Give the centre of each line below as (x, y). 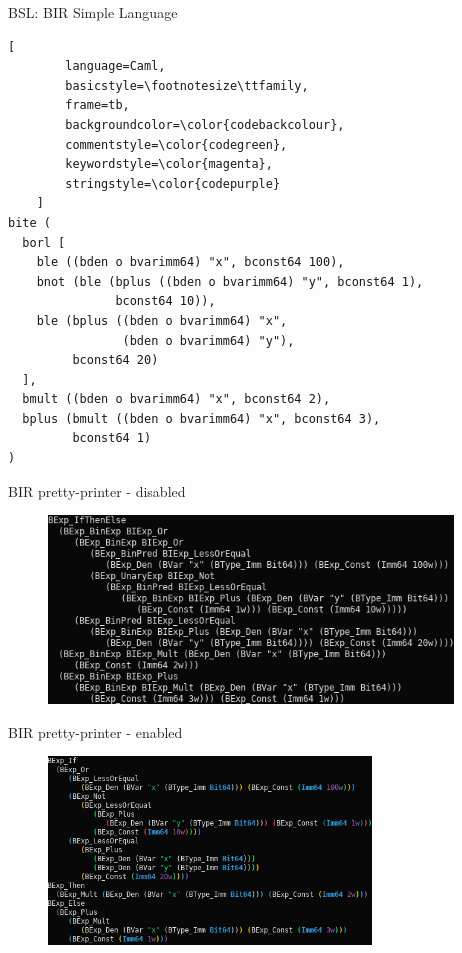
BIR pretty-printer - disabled (97, 490)
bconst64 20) (115, 360)
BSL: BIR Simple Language (93, 12)
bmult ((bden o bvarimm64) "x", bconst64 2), (176, 399)
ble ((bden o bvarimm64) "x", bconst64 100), (190, 262)
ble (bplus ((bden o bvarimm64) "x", (162, 320)
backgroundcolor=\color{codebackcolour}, (205, 124)
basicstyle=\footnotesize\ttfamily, (187, 85)
